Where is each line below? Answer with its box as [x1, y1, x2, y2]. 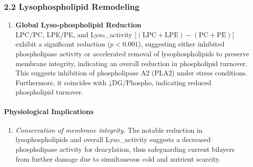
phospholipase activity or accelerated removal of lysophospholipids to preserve [15, 48, 249, 58]
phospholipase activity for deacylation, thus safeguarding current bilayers [15, 143, 235, 154]
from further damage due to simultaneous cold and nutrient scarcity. [15, 153, 221, 164]
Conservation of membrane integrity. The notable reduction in [15, 124, 203, 135]
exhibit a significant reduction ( [15, 39, 110, 49]
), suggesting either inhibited [138, 39, 225, 49]
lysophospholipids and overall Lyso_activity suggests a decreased [15, 134, 211, 144]
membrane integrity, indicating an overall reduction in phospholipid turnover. [15, 58, 248, 68]
